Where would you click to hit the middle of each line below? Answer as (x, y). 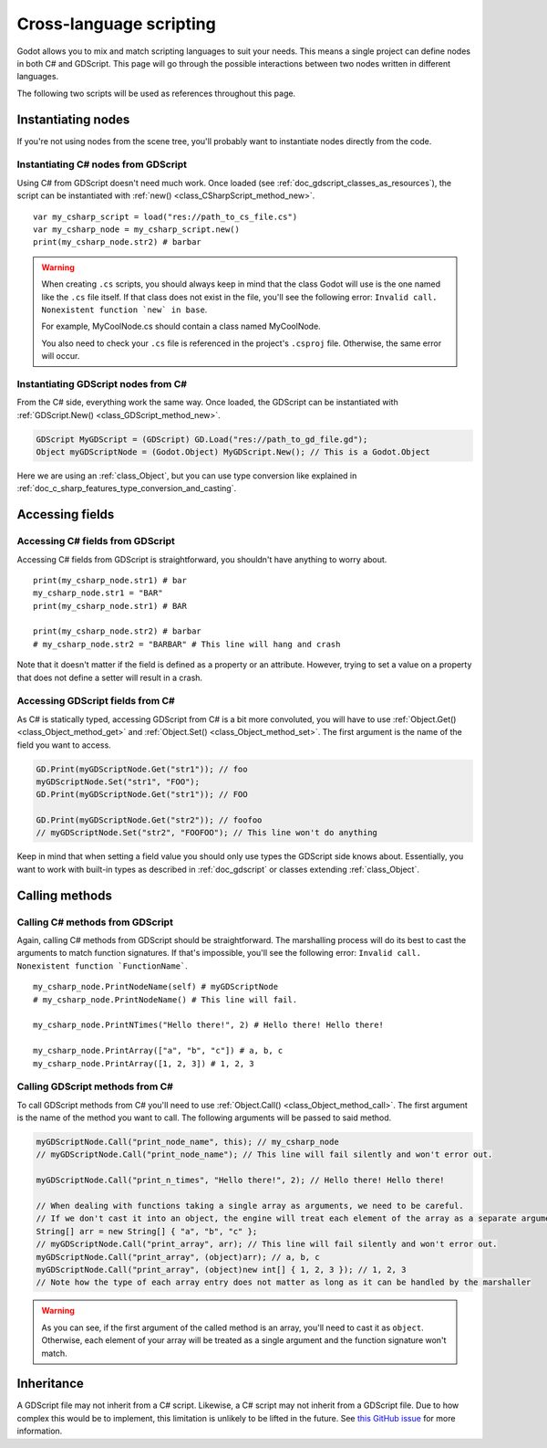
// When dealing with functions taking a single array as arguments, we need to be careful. (250, 1206)
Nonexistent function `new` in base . (124, 310)
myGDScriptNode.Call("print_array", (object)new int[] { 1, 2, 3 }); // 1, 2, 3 (221, 1270)
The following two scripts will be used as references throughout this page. (156, 93)
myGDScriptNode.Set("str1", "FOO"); (118, 782)
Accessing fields (66, 514)
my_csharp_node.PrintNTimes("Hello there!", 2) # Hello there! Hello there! (209, 1025)
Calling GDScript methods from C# (95, 1086)
